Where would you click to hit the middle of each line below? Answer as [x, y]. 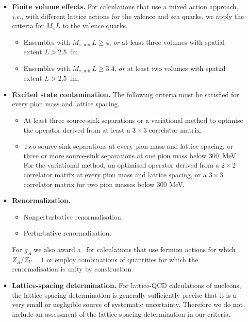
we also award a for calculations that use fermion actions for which [135, 249]
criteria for [28, 25]
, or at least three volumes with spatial [167, 42]
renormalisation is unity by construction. [73, 269]
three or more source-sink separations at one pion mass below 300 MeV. [131, 155]
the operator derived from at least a [77, 129]
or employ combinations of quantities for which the [122, 259]
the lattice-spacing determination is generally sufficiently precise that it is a [124, 295]
